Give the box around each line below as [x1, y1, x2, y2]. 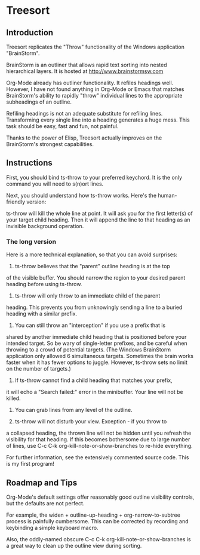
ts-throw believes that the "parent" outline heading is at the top [14, 263, 170, 270]
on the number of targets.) [6, 365, 72, 372]
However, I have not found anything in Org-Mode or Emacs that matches [6, 86, 184, 93]
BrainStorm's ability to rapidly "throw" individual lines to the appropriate [6, 92, 183, 99]
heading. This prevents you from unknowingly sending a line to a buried [6, 304, 183, 311]
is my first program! [6, 460, 55, 468]
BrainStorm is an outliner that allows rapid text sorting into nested [6, 61, 167, 68]
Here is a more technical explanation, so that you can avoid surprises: [6, 251, 178, 258]
